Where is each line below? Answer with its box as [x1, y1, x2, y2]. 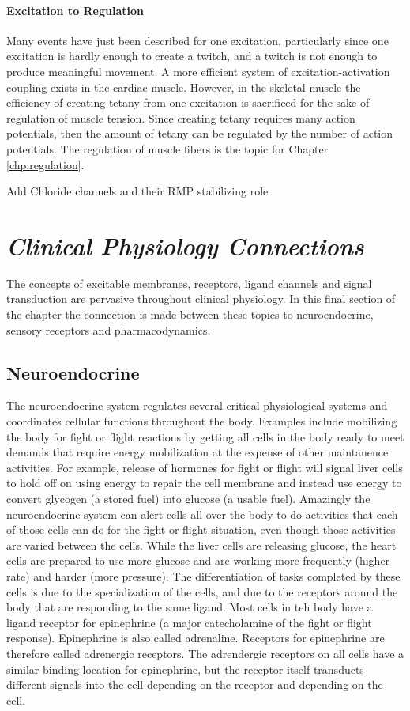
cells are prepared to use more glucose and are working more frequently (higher [6, 552, 390, 569]
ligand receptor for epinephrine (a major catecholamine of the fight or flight [6, 614, 372, 630]
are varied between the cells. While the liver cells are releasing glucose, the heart [6, 536, 397, 553]
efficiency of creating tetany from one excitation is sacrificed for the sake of [6, 94, 370, 111]
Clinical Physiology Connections [6, 229, 364, 262]
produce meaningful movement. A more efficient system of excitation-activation [6, 62, 390, 79]
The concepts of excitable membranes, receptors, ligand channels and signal [6, 274, 372, 291]
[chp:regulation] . [6, 156, 85, 172]
